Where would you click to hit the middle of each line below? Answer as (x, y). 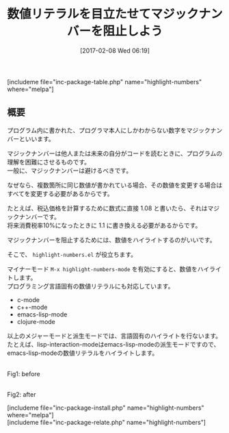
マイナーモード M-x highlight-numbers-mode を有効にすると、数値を (103, 269)
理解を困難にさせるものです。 (49, 162)
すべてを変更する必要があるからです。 (60, 193)
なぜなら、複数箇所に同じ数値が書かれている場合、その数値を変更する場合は (115, 185)
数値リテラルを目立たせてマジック (103, 14)
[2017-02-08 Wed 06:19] (115, 50)
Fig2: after (22, 394)
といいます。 (37, 138)
